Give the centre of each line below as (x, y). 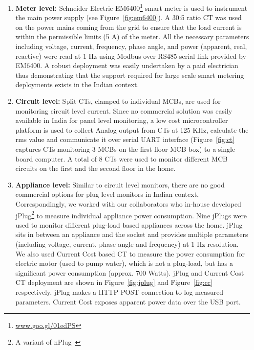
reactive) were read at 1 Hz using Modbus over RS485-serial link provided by (131, 56)
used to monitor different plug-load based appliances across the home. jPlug (129, 224)
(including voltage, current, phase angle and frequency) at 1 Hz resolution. (127, 244)
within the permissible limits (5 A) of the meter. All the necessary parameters (132, 36)
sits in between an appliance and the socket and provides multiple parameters (132, 234)
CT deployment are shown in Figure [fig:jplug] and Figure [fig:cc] (114, 282)
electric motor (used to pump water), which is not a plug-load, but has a (124, 263)
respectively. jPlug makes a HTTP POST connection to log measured (119, 292)
